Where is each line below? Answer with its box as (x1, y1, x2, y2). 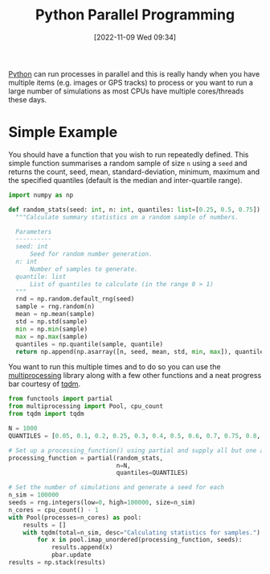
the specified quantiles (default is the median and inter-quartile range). (8, 175, 243, 185)
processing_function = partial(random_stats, (8, 454, 163, 462)
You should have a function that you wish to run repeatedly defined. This (8, 149, 249, 159)
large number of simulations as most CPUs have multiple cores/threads (8, 86, 244, 96)
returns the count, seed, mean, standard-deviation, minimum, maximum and (8, 167, 260, 177)
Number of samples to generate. (29, 264, 138, 273)
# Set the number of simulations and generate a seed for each (8, 484, 225, 492)
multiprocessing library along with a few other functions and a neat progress (8, 371, 262, 381)
